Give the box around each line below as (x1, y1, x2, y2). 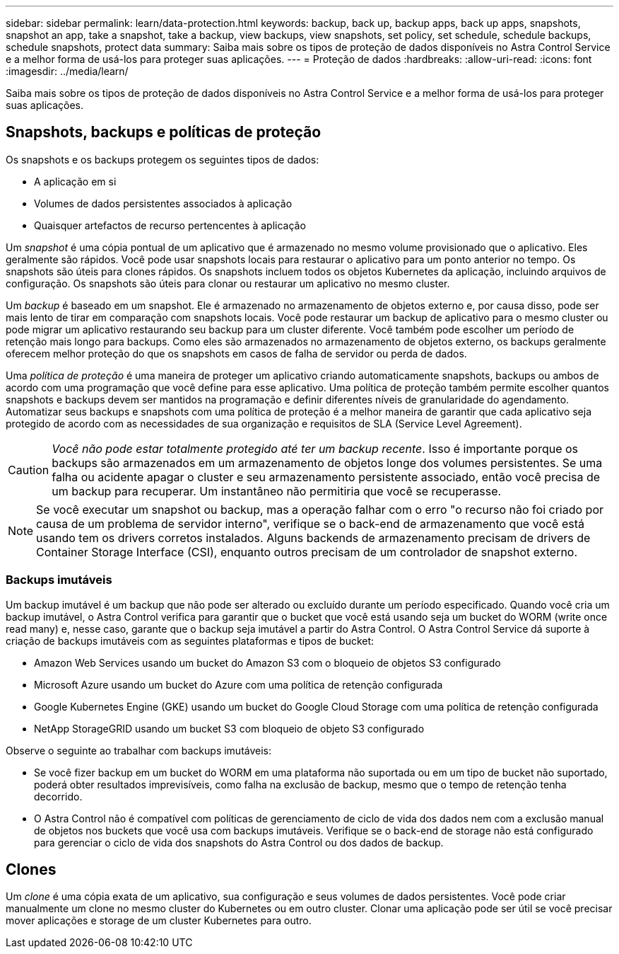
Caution (8, 462, 49, 477)
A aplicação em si (34, 175, 117, 188)
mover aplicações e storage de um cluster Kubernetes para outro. (6, 914, 312, 927)
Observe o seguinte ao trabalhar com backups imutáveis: (6, 744, 272, 757)
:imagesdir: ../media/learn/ (6, 65, 129, 77)
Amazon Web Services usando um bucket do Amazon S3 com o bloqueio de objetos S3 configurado (34, 656, 501, 669)
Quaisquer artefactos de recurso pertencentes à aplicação (34, 219, 306, 231)
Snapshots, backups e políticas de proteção (6, 123, 322, 142)
